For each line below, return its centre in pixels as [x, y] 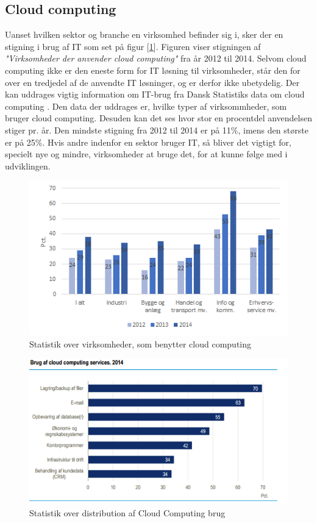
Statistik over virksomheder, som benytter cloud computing [141, 343]
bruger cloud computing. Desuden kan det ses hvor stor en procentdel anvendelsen [158, 118]
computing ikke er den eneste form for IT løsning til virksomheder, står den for [153, 70]
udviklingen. [28, 165]
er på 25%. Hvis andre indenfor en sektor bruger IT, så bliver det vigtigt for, [148, 142]
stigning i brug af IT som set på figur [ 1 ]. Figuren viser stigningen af [133, 46]
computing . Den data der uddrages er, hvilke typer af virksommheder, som [146, 106]
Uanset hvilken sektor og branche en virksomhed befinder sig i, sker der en [144, 34]
